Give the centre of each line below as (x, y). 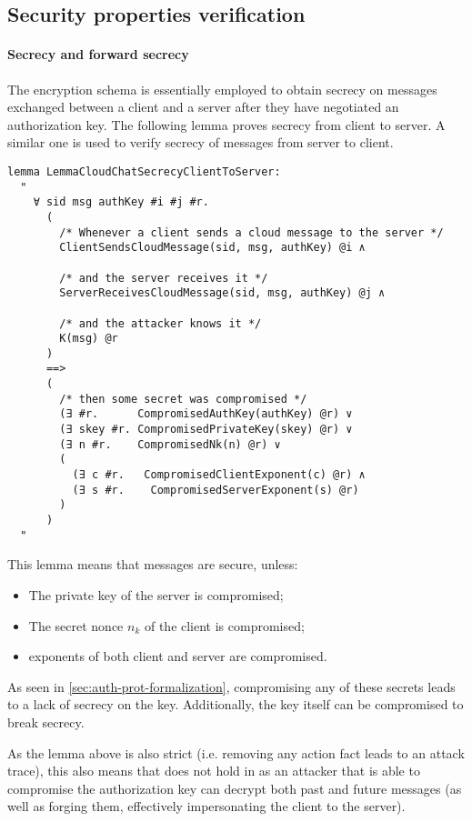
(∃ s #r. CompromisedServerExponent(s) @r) (216, 490)
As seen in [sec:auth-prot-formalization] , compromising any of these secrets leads (231, 686)
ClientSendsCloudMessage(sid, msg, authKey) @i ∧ (212, 248)
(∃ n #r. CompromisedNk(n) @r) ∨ (170, 444)
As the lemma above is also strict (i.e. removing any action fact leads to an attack (236, 752)
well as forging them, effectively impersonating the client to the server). (206, 806)
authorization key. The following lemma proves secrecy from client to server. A (226, 124)
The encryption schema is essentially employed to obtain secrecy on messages (222, 89)
